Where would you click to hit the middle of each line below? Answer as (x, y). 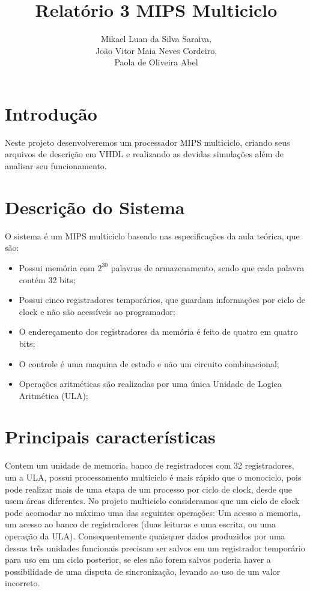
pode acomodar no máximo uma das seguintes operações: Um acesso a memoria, (153, 512)
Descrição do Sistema (95, 207)
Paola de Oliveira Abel (156, 62)
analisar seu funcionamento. (56, 166)
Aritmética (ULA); (53, 395)
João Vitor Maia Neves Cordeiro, (156, 50)
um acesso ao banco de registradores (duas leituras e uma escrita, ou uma (141, 524)
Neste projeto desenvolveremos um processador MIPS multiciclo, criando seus (147, 142)
